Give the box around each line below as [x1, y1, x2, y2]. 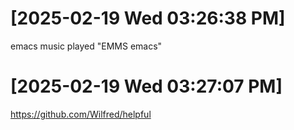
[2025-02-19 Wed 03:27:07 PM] [10, 75, 283, 98]
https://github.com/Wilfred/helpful [10, 108, 152, 120]
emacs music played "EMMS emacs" [10, 40, 163, 52]
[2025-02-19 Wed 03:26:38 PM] [10, 7, 286, 30]
